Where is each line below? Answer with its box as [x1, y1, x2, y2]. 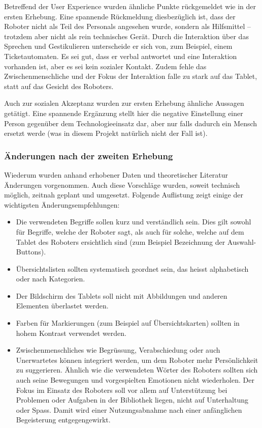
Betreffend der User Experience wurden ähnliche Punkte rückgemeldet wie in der [4, 1, 256, 11]
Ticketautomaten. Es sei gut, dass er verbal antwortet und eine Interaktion [4, 50, 237, 61]
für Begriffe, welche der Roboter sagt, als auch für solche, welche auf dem [16, 226, 244, 237]
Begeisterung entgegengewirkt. [16, 414, 111, 425]
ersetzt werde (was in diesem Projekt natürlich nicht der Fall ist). [4, 128, 208, 138]
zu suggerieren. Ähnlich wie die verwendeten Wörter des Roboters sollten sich [16, 364, 258, 375]
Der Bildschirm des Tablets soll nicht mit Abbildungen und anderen [16, 290, 227, 301]
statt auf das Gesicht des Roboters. [4, 80, 114, 91]
